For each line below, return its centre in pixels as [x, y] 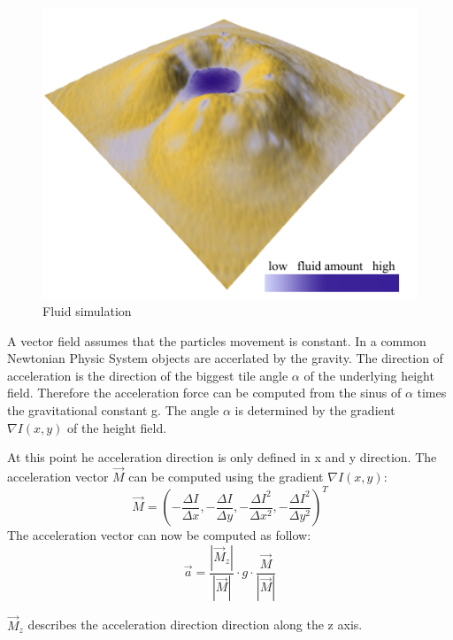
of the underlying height [369, 375]
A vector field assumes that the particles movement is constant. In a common [217, 340]
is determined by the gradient [315, 409]
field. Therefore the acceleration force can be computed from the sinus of [204, 393]
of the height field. [117, 427]
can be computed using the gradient [226, 476]
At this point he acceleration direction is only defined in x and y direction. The [222, 457]
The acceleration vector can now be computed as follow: [159, 535]
